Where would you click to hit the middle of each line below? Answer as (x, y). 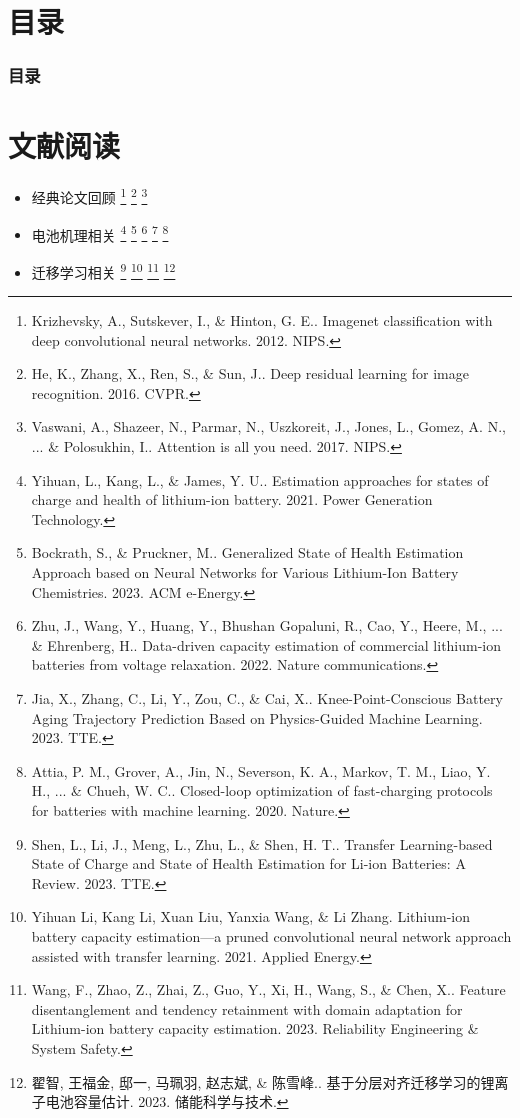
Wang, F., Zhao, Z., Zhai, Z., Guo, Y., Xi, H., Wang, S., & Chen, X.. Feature (268, 989)
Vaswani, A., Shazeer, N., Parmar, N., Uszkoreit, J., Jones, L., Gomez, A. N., (268, 426)
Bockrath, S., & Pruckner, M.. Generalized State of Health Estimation (247, 552)
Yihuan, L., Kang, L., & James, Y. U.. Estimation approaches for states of (260, 479)
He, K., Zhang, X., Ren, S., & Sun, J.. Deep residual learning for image (250, 373)
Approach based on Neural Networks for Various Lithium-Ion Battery (245, 572)
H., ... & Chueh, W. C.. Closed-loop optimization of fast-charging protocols (262, 790)
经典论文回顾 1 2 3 (89, 195)
